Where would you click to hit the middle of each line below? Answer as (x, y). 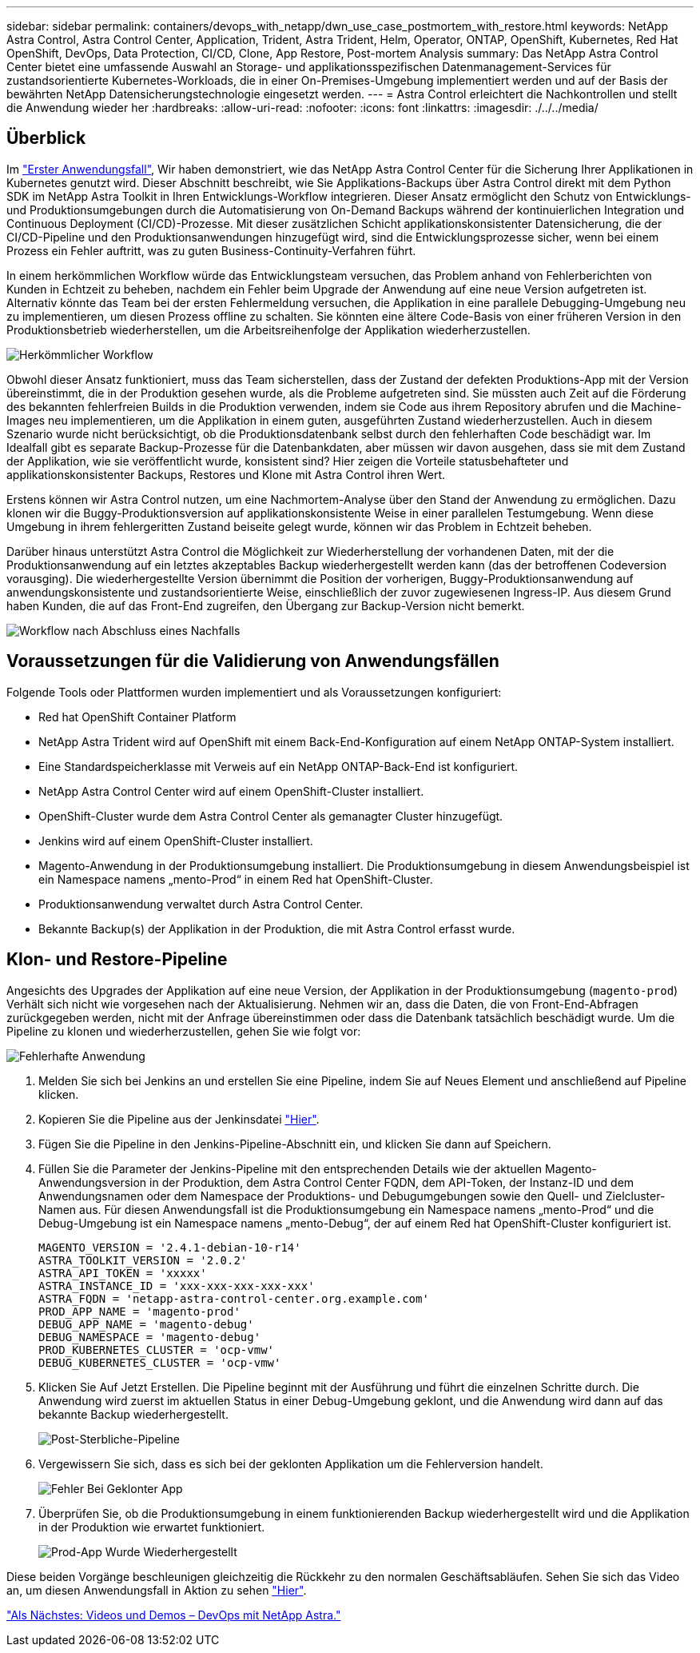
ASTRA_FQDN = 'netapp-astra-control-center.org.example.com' (234, 1298)
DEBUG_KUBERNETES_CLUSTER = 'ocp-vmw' (160, 1362)
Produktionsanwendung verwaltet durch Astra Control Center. (201, 904)
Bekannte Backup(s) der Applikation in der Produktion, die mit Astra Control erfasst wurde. (277, 928)
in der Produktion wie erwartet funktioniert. (152, 1527)
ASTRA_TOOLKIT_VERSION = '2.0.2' (143, 1260)
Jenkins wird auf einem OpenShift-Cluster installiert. (176, 840)
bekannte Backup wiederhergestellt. (133, 1414)
